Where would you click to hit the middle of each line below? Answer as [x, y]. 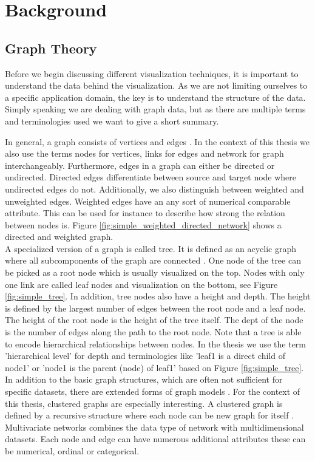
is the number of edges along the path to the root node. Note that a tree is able [153, 332]
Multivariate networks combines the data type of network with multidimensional [154, 427]
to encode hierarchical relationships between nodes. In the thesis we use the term [156, 343]
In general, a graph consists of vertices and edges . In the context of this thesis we [157, 141]
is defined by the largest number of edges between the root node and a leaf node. [155, 308]
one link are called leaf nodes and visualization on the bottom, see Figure [141, 284]
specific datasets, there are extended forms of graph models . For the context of [153, 391]
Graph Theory [51, 48]
